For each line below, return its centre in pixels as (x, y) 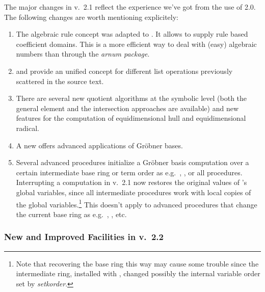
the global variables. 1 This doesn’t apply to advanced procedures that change (137, 203)
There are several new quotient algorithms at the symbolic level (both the (131, 98)
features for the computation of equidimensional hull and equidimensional (131, 118)
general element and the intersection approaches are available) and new (127, 108)
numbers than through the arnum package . (83, 54)
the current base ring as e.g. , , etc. (71, 214)
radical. (28, 128)
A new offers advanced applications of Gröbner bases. (99, 145)
